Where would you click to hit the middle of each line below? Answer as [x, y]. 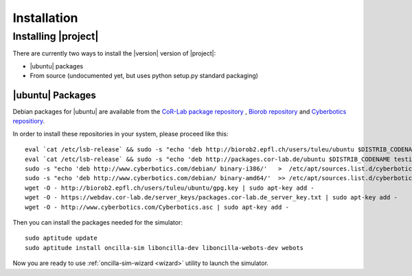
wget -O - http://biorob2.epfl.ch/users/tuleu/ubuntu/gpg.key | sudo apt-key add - [170, 188]
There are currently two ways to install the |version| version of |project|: [114, 53]
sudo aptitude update [61, 238]
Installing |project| [56, 36]
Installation [45, 18]
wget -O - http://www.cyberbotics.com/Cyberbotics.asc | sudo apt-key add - [157, 207]
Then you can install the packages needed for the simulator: [98, 222]
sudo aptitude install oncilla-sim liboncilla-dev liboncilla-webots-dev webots [164, 248]
